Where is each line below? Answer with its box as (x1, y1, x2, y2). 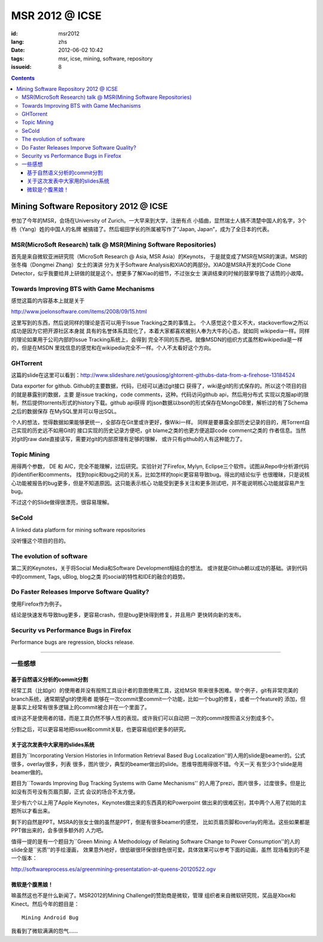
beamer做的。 (11, 768, 46, 776)
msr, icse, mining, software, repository (58, 54, 153, 62)
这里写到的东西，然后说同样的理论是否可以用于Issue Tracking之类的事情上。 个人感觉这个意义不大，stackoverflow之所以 (11, 319, 309, 326)
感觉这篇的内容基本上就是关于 (11, 297, 85, 304)
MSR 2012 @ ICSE (11, 9, 102, 22)
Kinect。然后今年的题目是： (11, 900, 80, 907)
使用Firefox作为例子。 (11, 600, 65, 607)
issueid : (11, 63, 32, 71)
